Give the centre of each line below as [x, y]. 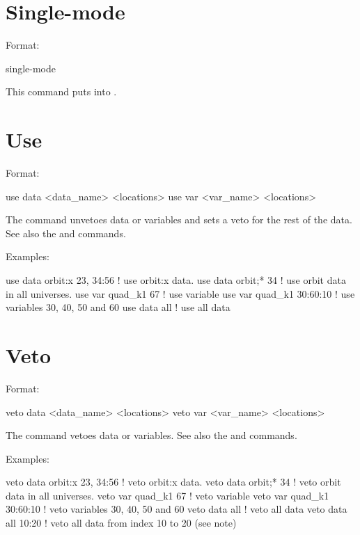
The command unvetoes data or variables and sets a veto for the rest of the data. [179, 219]
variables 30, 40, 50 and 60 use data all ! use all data [118, 307]
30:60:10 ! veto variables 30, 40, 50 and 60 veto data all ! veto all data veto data [177, 509]
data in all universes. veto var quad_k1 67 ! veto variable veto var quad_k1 [167, 495]
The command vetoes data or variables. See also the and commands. [151, 435]
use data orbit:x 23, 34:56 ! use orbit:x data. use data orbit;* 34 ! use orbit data [176, 280]
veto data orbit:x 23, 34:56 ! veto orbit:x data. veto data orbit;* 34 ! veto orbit [173, 482]
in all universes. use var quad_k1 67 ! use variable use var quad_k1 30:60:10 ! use [180, 293]
